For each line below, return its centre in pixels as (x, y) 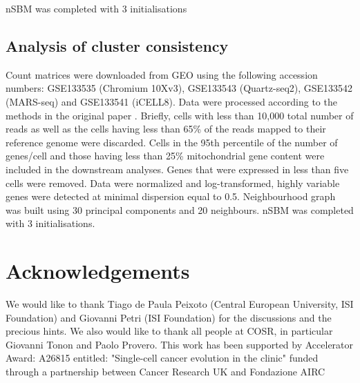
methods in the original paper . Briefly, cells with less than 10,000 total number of (180, 115)
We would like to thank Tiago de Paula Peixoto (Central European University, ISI (180, 304)
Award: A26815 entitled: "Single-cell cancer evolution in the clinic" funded (162, 358)
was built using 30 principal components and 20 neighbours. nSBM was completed (180, 209)
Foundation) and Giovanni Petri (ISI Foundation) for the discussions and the (169, 317)
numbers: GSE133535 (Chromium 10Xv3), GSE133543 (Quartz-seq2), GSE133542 (179, 88)
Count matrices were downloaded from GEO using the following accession (162, 74)
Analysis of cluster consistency (117, 45)
